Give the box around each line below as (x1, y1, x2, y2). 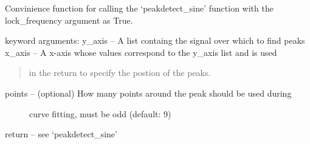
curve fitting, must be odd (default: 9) (29, 107, 171, 120)
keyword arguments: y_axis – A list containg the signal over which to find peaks (5, 34, 305, 47)
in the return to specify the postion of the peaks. (29, 66, 211, 79)
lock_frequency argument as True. (5, 13, 133, 26)
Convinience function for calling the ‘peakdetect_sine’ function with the (5, 2, 274, 14)
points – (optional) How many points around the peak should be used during (5, 86, 292, 99)
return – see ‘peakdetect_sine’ (5, 128, 117, 140)
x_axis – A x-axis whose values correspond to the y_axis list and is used (5, 46, 277, 58)
